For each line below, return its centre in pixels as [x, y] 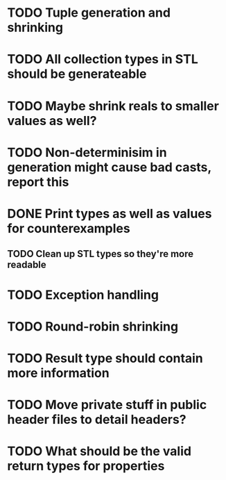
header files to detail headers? [97, 420]
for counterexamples [69, 228]
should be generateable [77, 74]
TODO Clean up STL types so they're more [101, 254]
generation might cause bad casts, [109, 167]
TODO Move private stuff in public [107, 405]
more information [58, 373]
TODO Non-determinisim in [87, 152]
